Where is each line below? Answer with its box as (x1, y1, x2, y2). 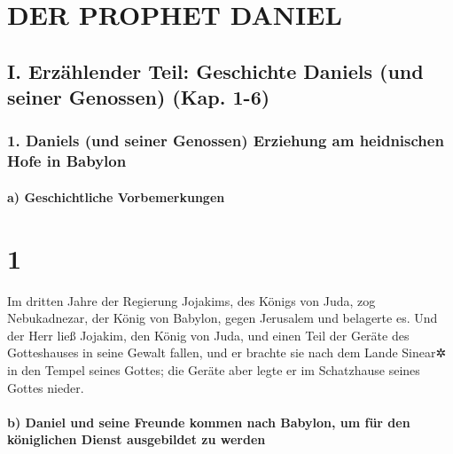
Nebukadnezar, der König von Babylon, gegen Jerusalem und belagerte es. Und (7, 309, 438, 327)
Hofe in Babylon (7, 150, 127, 172)
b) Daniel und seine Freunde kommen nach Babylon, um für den (7, 412, 410, 431)
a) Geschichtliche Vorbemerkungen (7, 187, 225, 206)
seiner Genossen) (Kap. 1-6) (7, 83, 270, 111)
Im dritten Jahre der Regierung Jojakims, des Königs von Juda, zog (7, 291, 376, 309)
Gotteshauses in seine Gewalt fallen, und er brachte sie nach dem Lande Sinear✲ (7, 343, 447, 362)
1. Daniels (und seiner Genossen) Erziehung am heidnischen (7, 129, 444, 152)
